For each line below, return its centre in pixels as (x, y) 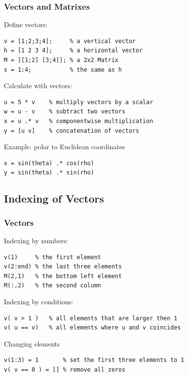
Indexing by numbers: (36, 240)
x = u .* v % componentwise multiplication (78, 121)
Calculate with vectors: (38, 86)
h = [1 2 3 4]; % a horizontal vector (73, 51)
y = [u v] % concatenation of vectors (72, 131)
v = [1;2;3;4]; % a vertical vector (70, 41)
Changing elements (32, 343)
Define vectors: (26, 24)
